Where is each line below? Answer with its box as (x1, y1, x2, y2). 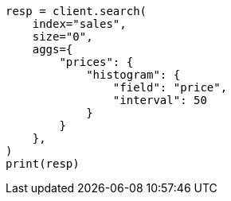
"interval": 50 (112, 94, 207, 106)
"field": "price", (112, 81, 228, 94)
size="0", (32, 30, 93, 43)
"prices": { (59, 56, 134, 68)
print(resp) (6, 157, 80, 170)
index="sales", (32, 17, 127, 30)
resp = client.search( (6, 5, 147, 17)
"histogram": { (86, 68, 181, 81)
